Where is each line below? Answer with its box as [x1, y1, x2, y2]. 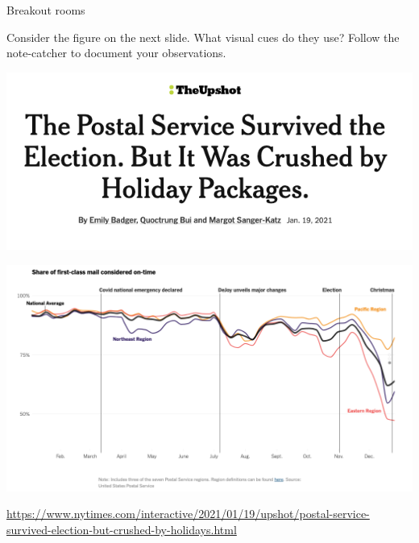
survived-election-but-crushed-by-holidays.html [6, 520, 237, 537]
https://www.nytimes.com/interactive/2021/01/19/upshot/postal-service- [6, 505, 370, 522]
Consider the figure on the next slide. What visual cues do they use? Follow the [6, 28, 400, 45]
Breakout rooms [6, 2, 85, 18]
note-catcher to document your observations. [6, 44, 226, 61]
